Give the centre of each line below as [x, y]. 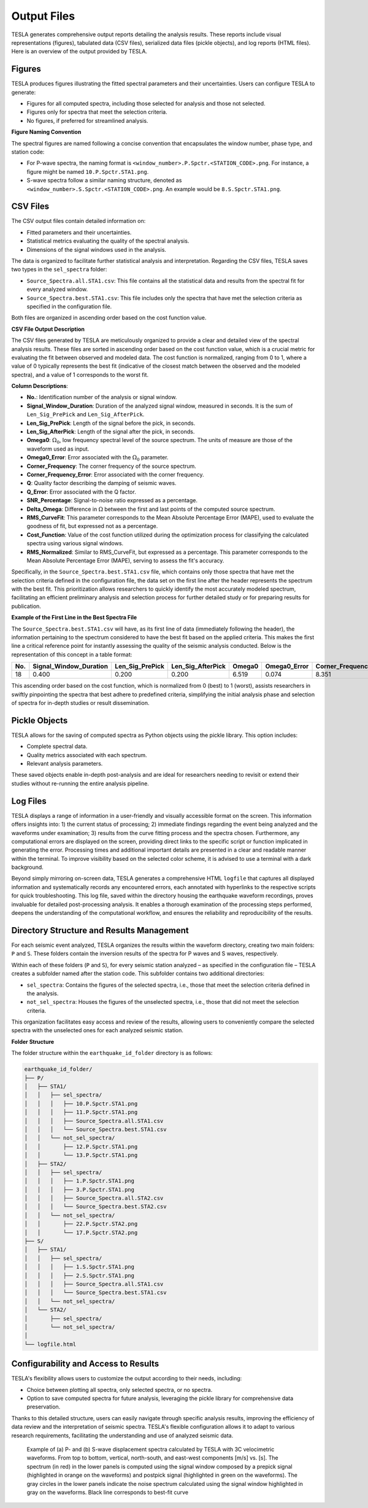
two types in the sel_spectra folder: [59, 270]
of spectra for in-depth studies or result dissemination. [80, 702]
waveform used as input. [58, 449]
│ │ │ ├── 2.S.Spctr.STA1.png [79, 1275]
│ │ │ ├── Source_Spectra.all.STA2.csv [94, 1198]
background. [28, 867]
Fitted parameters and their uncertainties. [79, 232]
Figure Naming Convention [46, 132]
